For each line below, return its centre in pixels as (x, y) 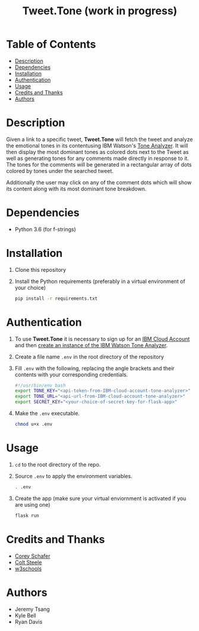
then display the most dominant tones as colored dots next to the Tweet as (97, 152)
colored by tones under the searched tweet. (60, 171)
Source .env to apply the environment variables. (73, 476)
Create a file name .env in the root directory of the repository (89, 357)
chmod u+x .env (34, 424)
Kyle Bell (26, 615)
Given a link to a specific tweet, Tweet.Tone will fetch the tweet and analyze (99, 139)
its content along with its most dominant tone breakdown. (76, 189)
